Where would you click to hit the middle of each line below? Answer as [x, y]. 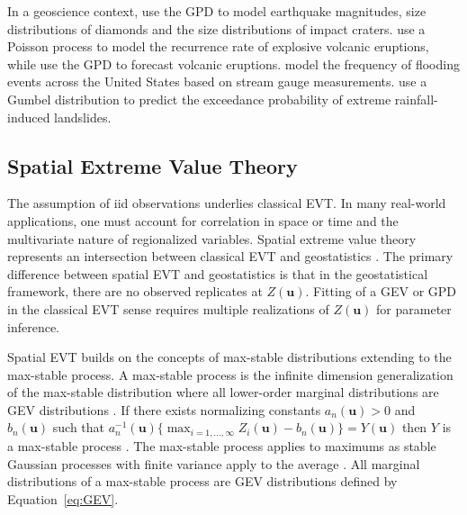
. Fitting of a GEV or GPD [381, 291]
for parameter [414, 308]
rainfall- [416, 99]
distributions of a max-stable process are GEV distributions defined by [202, 481]
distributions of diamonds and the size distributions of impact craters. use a [216, 28]
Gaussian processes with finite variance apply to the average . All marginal [214, 463]
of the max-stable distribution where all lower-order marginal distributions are [223, 392]
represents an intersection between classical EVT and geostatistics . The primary [230, 256]
